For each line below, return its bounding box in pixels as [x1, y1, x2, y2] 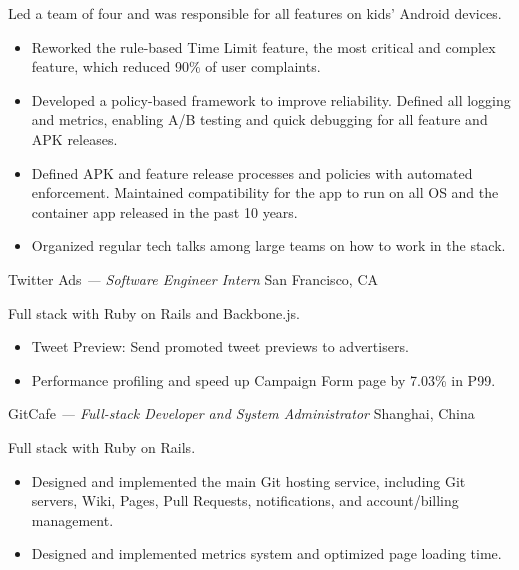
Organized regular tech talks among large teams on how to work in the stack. [31, 235, 506, 256]
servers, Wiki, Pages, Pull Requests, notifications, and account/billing [31, 490, 459, 511]
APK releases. [31, 128, 118, 149]
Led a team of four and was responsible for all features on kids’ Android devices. [8, 3, 502, 23]
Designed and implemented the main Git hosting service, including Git [31, 470, 466, 491]
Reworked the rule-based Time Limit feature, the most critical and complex [31, 36, 496, 57]
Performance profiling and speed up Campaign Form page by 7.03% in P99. [31, 369, 496, 390]
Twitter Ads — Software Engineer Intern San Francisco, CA [8, 268, 379, 289]
